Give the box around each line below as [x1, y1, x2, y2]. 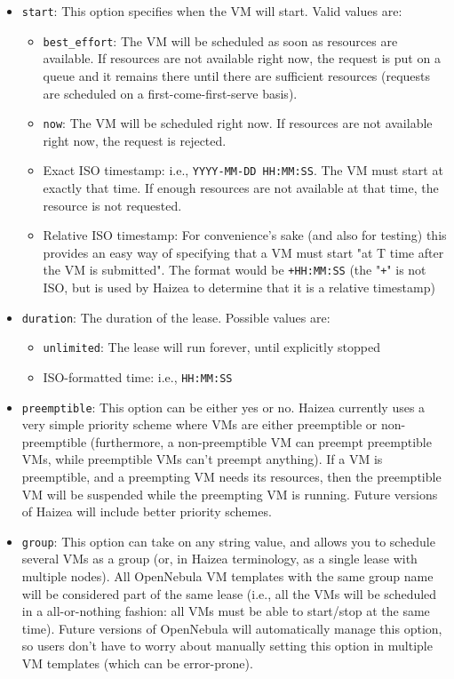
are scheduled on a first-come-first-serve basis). [43, 84, 298, 102]
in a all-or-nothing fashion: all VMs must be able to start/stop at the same [21, 602, 430, 620]
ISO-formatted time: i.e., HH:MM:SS [43, 367, 233, 386]
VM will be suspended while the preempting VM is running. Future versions [21, 484, 438, 503]
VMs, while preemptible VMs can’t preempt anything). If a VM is [21, 450, 383, 468]
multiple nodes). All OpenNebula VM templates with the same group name [21, 567, 434, 586]
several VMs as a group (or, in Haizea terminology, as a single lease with [21, 549, 418, 568]
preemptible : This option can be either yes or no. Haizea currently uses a [21, 397, 426, 416]
